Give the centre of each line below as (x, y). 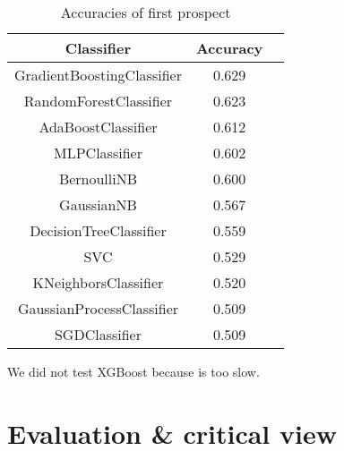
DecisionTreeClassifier (98, 230)
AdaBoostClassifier (98, 127)
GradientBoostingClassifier (98, 75)
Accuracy (229, 48)
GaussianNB (98, 204)
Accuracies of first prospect (146, 12)
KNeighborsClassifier (98, 282)
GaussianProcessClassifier (98, 308)
